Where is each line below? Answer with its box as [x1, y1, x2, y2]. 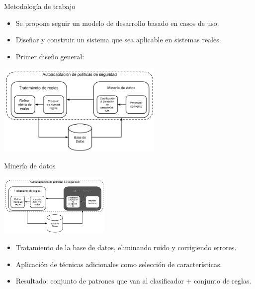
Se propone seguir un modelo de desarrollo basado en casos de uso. [15, 17, 219, 28]
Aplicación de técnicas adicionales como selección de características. [15, 259, 222, 269]
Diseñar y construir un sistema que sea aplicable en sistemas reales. [15, 34, 221, 45]
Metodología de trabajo [4, 1, 76, 11]
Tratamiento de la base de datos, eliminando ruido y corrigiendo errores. [15, 242, 237, 253]
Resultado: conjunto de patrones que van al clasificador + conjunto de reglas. [15, 276, 252, 286]
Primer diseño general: [15, 51, 85, 61]
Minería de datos [4, 160, 56, 171]
